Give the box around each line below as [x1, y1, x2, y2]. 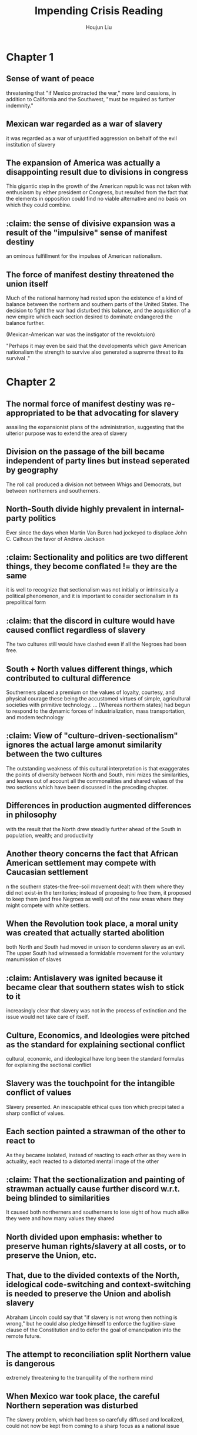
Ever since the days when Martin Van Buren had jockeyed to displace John [6, 529, 188, 536]
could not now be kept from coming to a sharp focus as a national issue [6, 1423, 179, 1430]
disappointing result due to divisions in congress [6, 167, 189, 177]
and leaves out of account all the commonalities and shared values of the [6, 777, 183, 784]
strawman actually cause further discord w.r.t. [6, 1184, 180, 1194]
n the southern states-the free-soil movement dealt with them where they [6, 883, 184, 890]
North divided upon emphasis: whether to [6, 1232, 163, 1242]
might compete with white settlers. [6, 902, 90, 909]
